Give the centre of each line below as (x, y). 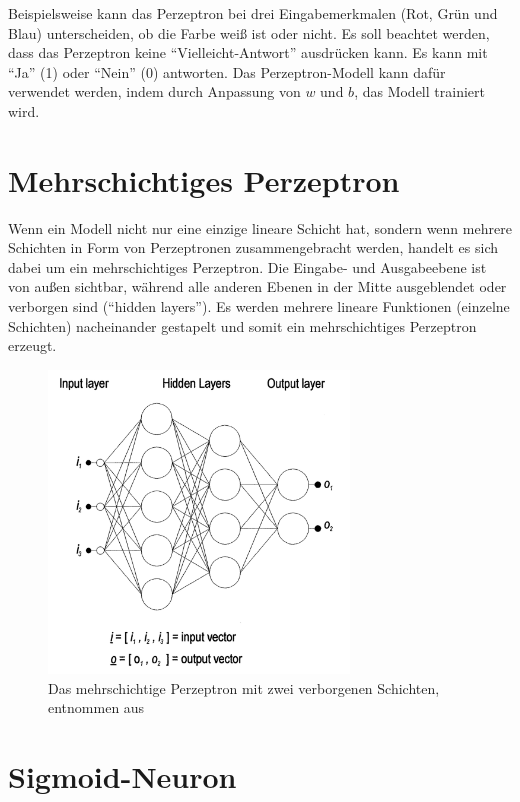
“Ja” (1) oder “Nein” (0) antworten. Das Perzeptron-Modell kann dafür (227, 71)
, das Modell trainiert (419, 91)
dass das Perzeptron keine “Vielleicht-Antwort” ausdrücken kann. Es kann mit (248, 52)
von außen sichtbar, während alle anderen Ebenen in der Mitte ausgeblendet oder (257, 286)
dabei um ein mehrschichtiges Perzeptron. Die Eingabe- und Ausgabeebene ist (247, 266)
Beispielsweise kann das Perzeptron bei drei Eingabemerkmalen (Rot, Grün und (253, 13)
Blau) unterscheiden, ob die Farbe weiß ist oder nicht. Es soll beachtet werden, (249, 32)
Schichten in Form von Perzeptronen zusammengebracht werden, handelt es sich (253, 247)
